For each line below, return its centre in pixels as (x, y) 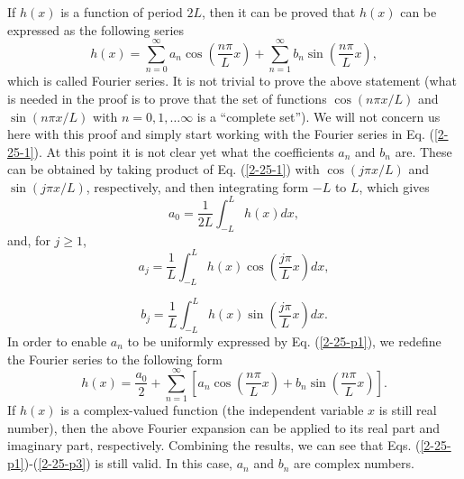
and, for (29, 239)
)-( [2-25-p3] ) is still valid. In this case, (128, 463)
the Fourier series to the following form (115, 359)
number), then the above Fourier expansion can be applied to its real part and (224, 427)
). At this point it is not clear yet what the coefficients (184, 151)
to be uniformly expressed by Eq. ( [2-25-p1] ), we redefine (284, 341)
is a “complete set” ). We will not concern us (318, 116)
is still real (408, 410)
